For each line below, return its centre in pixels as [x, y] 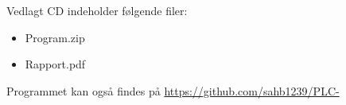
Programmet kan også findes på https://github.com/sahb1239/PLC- [173, 90]
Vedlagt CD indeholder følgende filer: [97, 10]
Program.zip [55, 37]
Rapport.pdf [55, 64]
